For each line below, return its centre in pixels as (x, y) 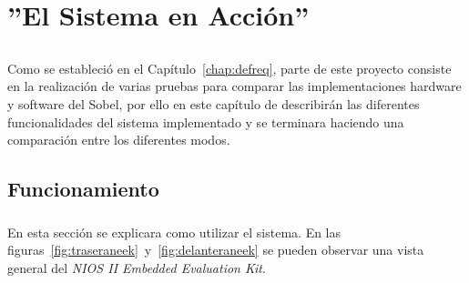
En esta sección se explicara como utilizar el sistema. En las (174, 232)
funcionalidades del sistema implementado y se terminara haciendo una (206, 121)
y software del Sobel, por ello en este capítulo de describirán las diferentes (214, 103)
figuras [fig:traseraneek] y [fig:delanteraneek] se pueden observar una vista (216, 250)
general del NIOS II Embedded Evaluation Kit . (137, 268)
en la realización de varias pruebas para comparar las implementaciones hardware (234, 86)
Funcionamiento (83, 189)
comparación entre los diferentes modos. (119, 140)
